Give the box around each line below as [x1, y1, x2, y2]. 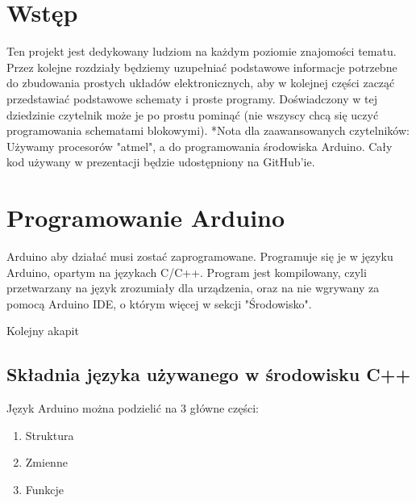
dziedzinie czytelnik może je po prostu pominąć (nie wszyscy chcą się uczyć [6, 106, 379, 123]
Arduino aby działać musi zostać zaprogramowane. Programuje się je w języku [6, 248, 393, 264]
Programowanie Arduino [6, 201, 285, 234]
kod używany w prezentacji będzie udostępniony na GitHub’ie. [6, 153, 315, 170]
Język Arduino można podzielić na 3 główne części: [6, 400, 259, 417]
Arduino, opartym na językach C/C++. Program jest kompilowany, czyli [6, 263, 367, 280]
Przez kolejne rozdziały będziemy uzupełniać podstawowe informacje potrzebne [6, 58, 397, 75]
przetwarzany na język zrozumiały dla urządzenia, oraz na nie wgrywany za [6, 279, 380, 296]
